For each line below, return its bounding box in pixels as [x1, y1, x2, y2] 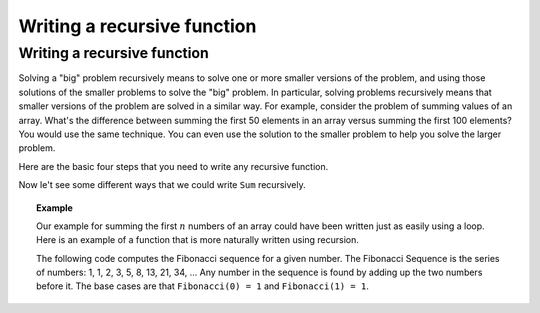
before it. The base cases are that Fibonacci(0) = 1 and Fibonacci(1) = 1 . [36, 280, 369, 292]
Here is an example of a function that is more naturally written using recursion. [36, 234, 360, 246]
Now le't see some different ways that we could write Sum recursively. [18, 179, 306, 191]
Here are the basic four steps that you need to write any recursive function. [18, 160, 329, 172]
